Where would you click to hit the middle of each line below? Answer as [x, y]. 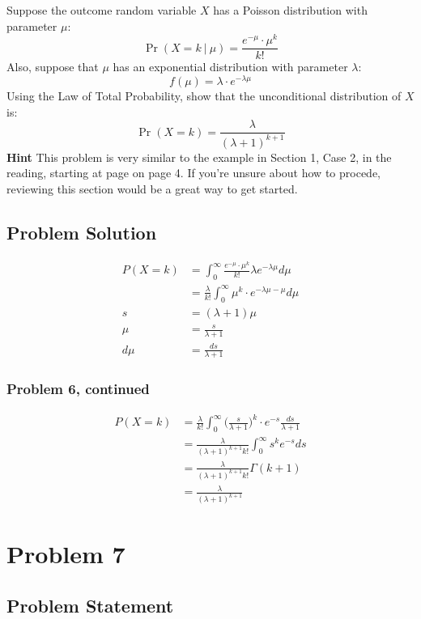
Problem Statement [90, 605]
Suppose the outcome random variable [102, 10]
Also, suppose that [53, 67]
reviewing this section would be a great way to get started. [152, 188]
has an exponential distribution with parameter [230, 67]
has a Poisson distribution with [290, 10]
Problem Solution [82, 232]
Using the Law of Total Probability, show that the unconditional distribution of [204, 95]
